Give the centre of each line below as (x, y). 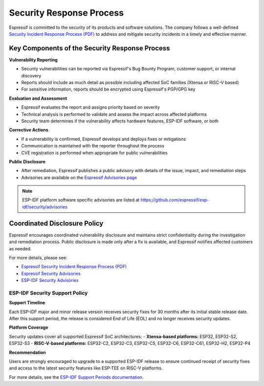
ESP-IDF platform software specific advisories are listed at (81, 200)
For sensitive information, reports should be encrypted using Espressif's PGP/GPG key (108, 89)
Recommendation (27, 352)
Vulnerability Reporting (33, 60)
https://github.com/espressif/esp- (175, 200)
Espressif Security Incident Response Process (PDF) (74, 267)
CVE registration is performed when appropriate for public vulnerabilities (94, 153)
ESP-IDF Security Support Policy (48, 293)
